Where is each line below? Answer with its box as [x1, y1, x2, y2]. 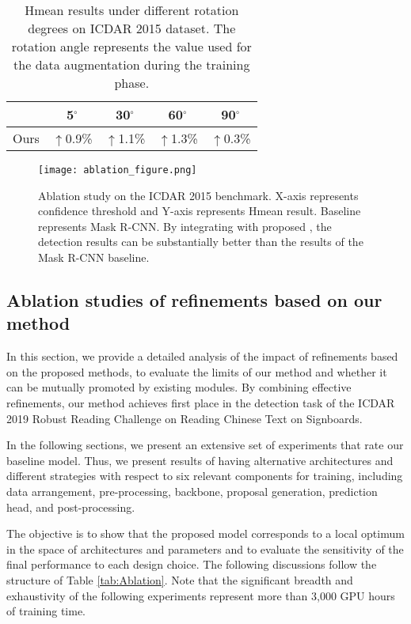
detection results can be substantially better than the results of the [38, 233, 363, 250]
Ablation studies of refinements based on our [6, 288, 382, 312]
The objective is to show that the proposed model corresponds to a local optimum [6, 525, 405, 542]
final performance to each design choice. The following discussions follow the [6, 556, 377, 573]
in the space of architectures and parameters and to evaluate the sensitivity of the [6, 540, 404, 557]
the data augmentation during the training [13, 55, 250, 74]
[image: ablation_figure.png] [38, 165, 197, 176]
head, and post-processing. [6, 498, 135, 515]
